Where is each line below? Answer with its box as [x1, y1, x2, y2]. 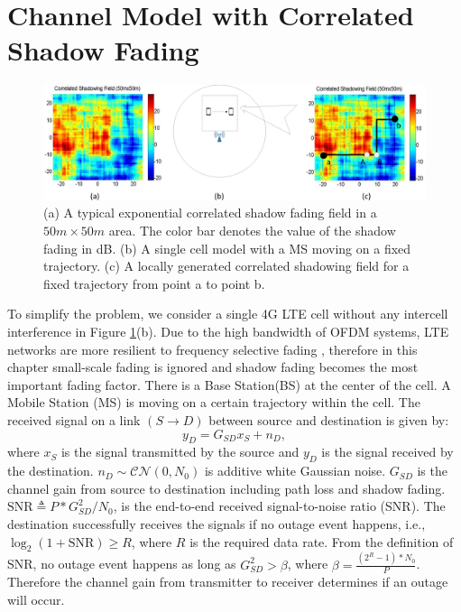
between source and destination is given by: [208, 410, 449, 429]
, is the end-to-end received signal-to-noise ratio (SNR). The [113, 496, 446, 515]
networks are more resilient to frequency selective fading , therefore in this [7, 339, 418, 358]
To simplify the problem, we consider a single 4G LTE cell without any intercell [7, 304, 448, 323]
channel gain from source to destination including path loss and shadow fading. [7, 478, 446, 497]
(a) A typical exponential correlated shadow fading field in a [43, 203, 377, 222]
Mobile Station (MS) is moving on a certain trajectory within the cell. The [7, 393, 420, 412]
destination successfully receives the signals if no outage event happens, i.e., [7, 514, 426, 533]
